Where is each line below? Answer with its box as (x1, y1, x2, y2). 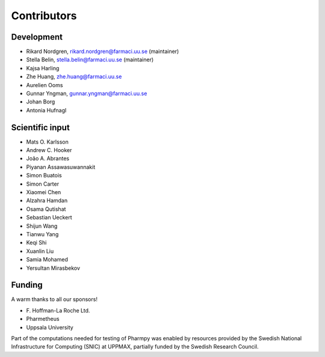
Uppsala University (26, 323, 73, 331)
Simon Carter (26, 180, 60, 188)
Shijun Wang (26, 222, 58, 230)
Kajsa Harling (26, 64, 60, 72)
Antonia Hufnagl (26, 106, 67, 114)
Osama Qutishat (26, 205, 66, 213)
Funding (11, 280, 43, 290)
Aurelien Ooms (26, 81, 63, 88)
